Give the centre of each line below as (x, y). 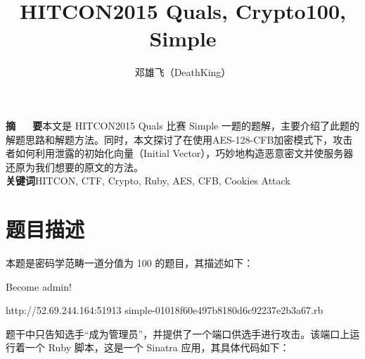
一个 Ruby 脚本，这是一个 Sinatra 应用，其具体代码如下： (157, 347)
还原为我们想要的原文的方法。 (75, 166)
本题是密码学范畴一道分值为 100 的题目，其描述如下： (130, 263)
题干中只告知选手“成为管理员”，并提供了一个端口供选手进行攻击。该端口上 (178, 333)
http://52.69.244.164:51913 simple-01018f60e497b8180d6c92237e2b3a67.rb (165, 310)
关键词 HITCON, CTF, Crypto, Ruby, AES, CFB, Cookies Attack (148, 181)
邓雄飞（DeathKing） (183, 72)
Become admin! (39, 286)
